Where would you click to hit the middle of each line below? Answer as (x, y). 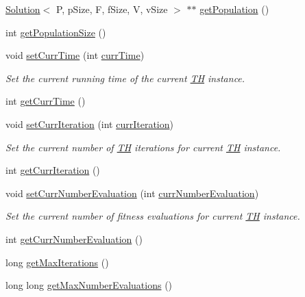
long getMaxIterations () (57, 262)
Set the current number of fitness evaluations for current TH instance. (153, 216)
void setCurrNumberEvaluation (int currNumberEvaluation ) (132, 193)
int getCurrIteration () (53, 170)
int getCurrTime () (46, 101)
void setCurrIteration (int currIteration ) (89, 124)
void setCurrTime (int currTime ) (75, 55)
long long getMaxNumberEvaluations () (89, 285)
